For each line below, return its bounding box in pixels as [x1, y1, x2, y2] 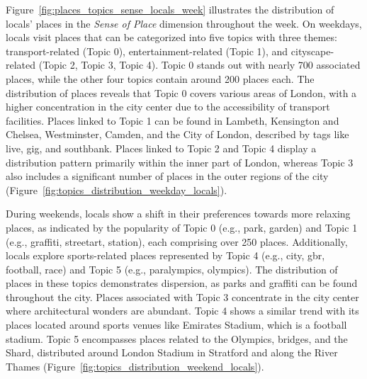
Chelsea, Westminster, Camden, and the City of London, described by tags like [6, 127, 349, 142]
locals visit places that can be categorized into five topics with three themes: [6, 30, 337, 45]
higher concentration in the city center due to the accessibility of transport [6, 99, 330, 114]
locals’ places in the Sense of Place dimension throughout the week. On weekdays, [6, 16, 362, 30]
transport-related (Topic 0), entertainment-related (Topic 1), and [6, 43, 288, 58]
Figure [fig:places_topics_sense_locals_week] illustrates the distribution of [6, 2, 334, 16]
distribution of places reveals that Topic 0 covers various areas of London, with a [6, 85, 357, 100]
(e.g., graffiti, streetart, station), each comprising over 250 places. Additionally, [6, 234, 348, 249]
